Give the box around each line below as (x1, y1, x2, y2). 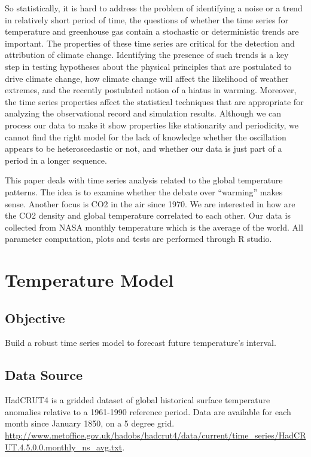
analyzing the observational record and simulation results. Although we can (5, 107, 282, 119)
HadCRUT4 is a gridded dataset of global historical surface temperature (5, 394, 270, 406)
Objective (5, 308, 65, 327)
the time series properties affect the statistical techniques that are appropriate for (5, 95, 304, 108)
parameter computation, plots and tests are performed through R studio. (5, 232, 272, 245)
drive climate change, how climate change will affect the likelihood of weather (5, 72, 289, 84)
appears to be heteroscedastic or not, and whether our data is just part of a (5, 142, 282, 155)
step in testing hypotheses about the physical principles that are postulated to (5, 60, 292, 72)
